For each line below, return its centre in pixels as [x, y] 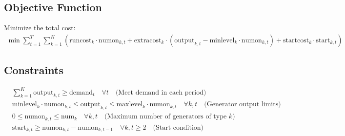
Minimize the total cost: [40, 28]
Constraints [34, 70]
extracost [148, 40]
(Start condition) [178, 127]
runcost [81, 40]
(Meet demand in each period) [161, 92]
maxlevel [130, 105]
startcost [296, 40]
